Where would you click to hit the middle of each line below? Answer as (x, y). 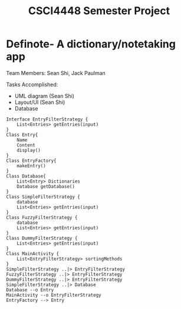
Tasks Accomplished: (32, 84)
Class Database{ (26, 176)
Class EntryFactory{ (32, 161)
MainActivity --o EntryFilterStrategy (54, 295)
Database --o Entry (30, 290)
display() (29, 150)
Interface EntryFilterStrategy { (47, 119)
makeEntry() (31, 166)
